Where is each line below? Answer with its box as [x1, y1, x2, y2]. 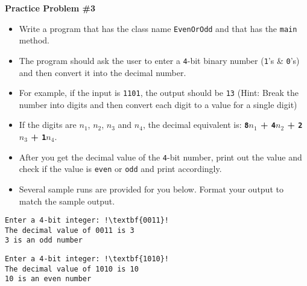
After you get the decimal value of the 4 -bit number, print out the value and [19, 150, 302, 163]
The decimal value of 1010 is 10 [5, 264, 139, 273]
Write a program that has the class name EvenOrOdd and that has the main [19, 22, 297, 34]
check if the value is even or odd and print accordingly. [19, 162, 222, 175]
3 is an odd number [5, 236, 83, 245]
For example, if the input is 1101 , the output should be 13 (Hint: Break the [19, 86, 299, 99]
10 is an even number [5, 275, 92, 284]
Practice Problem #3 [5, 2, 95, 14]
